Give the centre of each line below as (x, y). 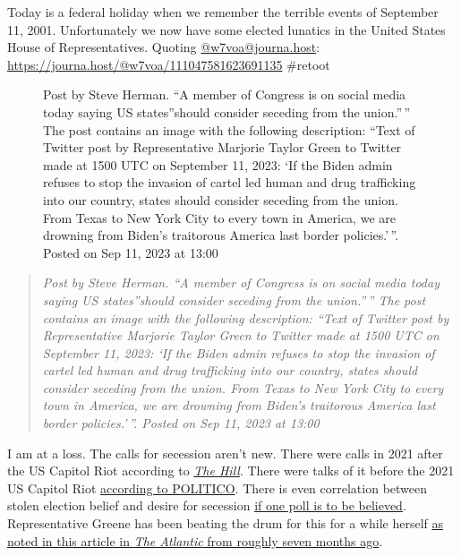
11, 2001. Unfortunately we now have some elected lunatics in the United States (226, 29)
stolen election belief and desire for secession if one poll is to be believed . (207, 505)
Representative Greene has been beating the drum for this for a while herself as (226, 523)
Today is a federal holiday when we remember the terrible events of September (223, 12)
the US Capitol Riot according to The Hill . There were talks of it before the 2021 (231, 470)
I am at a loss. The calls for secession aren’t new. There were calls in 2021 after (225, 453)
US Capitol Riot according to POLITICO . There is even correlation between (218, 488)
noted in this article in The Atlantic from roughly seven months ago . (195, 540)
